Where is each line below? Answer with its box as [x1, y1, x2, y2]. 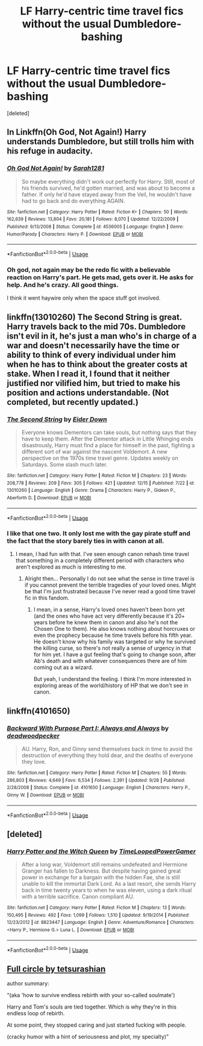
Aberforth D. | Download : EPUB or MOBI [7, 494, 92, 501]
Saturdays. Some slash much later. [21, 460, 108, 468]
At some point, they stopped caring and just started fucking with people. [7, 1021, 187, 1028]
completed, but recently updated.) [7, 397, 139, 407]
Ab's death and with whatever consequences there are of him [33, 657, 187, 665]
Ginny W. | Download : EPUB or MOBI [7, 792, 84, 798]
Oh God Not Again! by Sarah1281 [7, 164, 105, 173]
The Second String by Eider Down [7, 415, 107, 424]
